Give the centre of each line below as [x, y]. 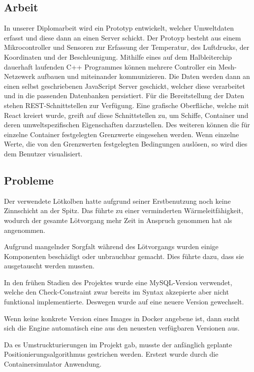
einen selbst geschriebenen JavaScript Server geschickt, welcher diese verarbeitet [125, 86]
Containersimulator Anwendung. [53, 364]
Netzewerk [20, 76]
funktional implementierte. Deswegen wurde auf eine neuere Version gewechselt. [124, 302]
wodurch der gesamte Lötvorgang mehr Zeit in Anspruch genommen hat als [118, 220]
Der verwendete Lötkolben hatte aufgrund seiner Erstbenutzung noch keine [117, 201]
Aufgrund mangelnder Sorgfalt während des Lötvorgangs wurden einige [111, 246]
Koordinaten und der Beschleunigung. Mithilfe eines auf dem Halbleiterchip [118, 56]
